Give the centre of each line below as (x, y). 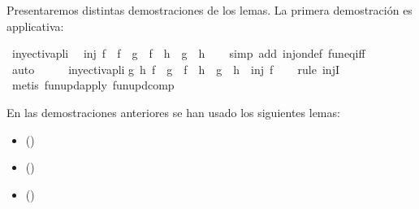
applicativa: (35, 26)
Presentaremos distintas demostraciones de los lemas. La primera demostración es (209, 10)
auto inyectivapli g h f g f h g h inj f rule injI (175, 69)
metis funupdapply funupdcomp (93, 85)
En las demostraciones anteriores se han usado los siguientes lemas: (173, 112)
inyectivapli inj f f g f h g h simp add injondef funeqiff (188, 53)
